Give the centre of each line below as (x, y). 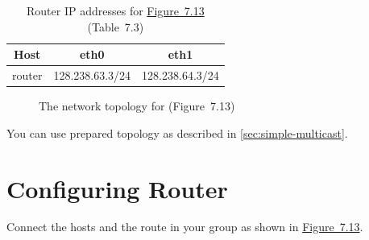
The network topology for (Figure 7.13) (137, 106)
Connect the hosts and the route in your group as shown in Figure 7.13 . (185, 227)
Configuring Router (117, 188)
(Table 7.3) (116, 26)
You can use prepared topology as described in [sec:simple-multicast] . (177, 132)
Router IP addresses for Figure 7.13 (116, 10)
